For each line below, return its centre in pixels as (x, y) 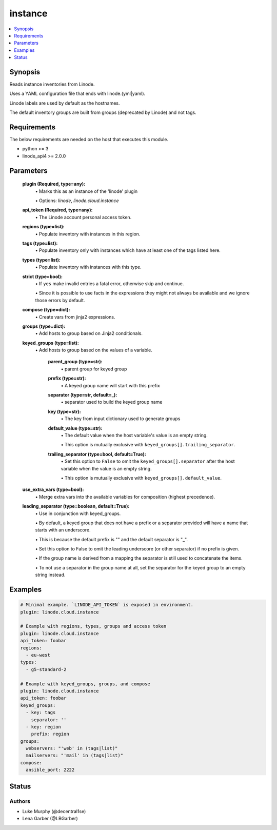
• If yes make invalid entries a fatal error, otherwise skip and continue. (110, 283)
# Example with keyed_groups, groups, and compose (85, 684)
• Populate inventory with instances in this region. (88, 234)
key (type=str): (65, 411)
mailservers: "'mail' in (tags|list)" (74, 756)
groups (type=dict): (44, 326)
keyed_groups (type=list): (51, 343)
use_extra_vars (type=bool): (53, 489)
